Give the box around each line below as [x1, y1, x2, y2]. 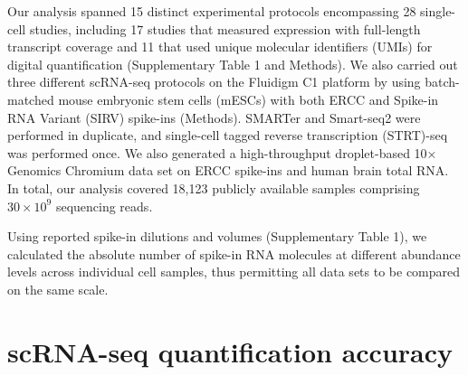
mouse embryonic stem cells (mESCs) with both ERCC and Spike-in [58, 89, 439, 108]
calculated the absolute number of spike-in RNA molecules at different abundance [7, 244, 461, 263]
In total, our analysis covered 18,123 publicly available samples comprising [7, 178, 420, 197]
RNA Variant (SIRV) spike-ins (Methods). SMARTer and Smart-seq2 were [7, 108, 421, 127]
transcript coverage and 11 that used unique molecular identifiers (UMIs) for [7, 37, 433, 56]
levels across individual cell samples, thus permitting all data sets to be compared [7, 262, 461, 281]
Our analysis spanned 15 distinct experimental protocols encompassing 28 [7, 2, 416, 20]
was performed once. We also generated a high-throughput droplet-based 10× [7, 143, 437, 162]
